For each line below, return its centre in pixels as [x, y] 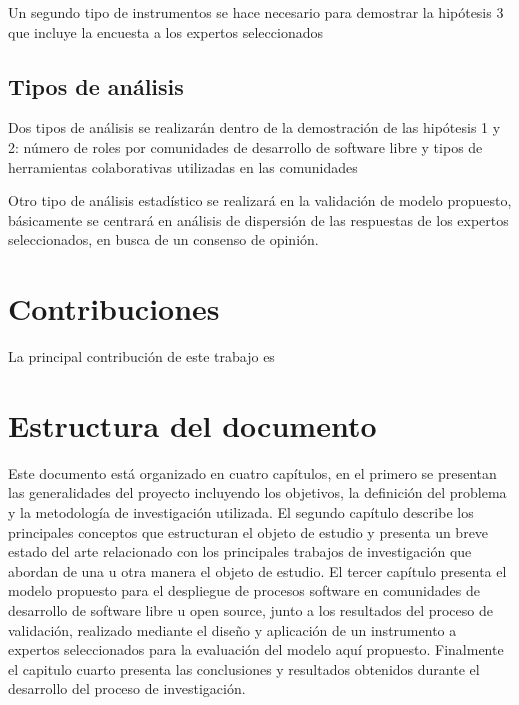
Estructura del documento [192, 424]
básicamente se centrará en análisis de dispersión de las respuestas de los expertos [258, 219]
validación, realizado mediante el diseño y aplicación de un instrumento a [232, 629]
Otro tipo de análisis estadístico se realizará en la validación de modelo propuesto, [260, 200]
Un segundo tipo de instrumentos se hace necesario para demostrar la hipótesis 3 [256, 12]
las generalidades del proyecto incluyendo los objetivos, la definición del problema [257, 492]
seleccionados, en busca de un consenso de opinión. [163, 239]
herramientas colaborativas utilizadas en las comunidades [183, 166]
